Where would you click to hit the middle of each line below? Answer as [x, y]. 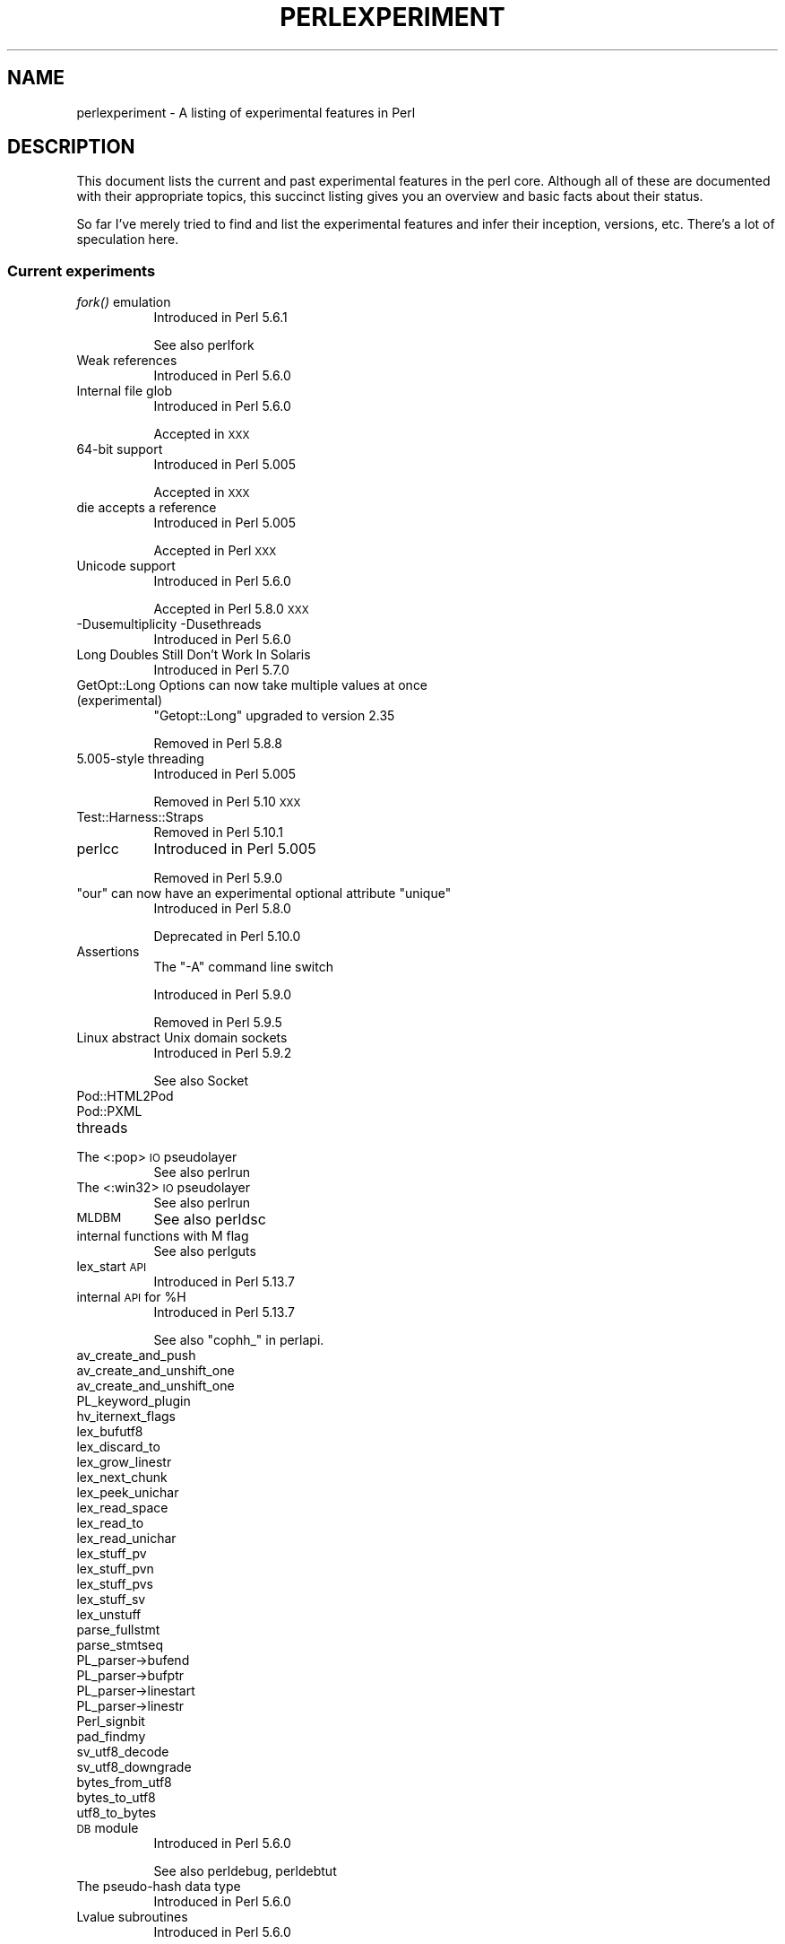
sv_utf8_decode [123, 1752]
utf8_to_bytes [116, 1813]
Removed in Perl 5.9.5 [218, 1023]
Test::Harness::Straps [140, 817]
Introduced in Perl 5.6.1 [220, 318]
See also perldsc [210, 1220]
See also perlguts [205, 1251]
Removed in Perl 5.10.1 [218, 833]
